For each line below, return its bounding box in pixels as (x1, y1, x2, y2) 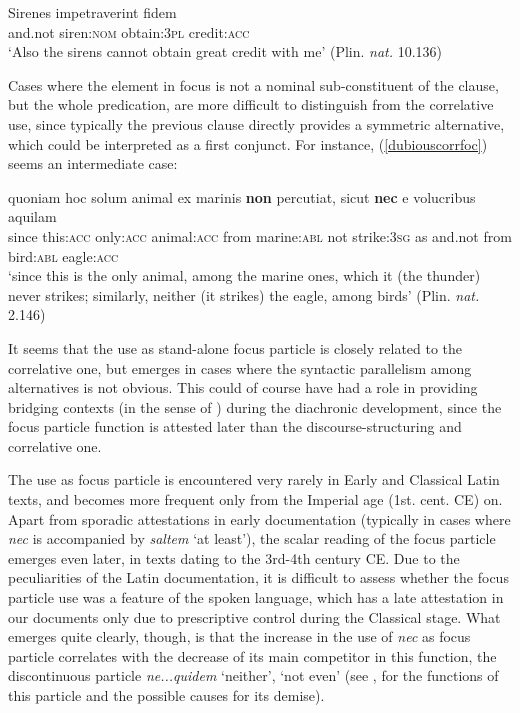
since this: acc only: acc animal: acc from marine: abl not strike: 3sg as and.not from (8, 225, 512, 246)
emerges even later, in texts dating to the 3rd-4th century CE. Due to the (8, 547, 460, 568)
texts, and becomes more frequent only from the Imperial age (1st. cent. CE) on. (8, 489, 503, 510)
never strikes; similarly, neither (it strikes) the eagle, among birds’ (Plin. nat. (8, 284, 480, 305)
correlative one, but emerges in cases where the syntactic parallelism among (8, 357, 472, 378)
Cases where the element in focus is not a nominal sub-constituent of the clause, (8, 74, 499, 95)
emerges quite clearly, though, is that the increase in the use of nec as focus (8, 626, 471, 647)
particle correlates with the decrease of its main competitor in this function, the (8, 645, 497, 666)
